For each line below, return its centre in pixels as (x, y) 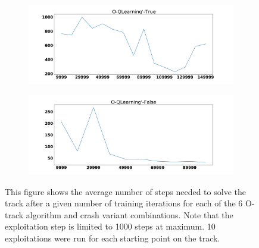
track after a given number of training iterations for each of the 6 (124, 203)
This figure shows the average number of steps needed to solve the (125, 191)
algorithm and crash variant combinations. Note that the (129, 214)
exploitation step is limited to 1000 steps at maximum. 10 (110, 226)
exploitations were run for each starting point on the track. (113, 238)
